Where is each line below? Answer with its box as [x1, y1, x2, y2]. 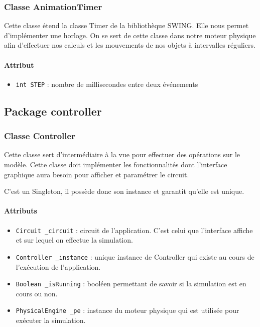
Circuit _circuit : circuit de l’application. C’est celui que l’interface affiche [16, 225, 253, 235]
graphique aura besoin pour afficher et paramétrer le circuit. [4, 169, 189, 179]
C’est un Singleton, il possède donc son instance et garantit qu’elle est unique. [4, 186, 244, 196]
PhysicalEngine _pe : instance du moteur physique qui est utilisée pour [16, 305, 239, 315]
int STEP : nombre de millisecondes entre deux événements [16, 78, 198, 89]
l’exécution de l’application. [16, 261, 101, 272]
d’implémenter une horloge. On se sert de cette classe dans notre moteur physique [4, 30, 256, 40]
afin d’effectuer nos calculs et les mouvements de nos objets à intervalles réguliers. [4, 40, 255, 50]
